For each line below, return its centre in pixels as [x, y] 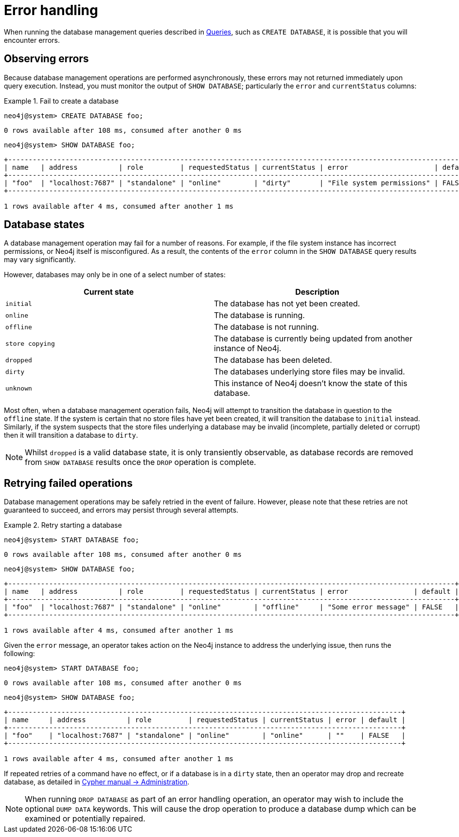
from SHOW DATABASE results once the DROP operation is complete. [141, 462]
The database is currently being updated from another [313, 339]
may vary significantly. [40, 260]
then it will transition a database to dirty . [71, 435]
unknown [19, 388]
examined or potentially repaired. [85, 819]
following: [19, 654]
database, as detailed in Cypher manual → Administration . [97, 782]
